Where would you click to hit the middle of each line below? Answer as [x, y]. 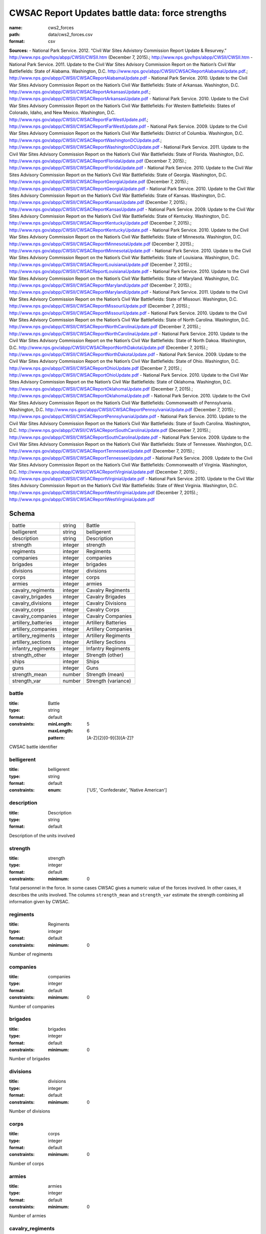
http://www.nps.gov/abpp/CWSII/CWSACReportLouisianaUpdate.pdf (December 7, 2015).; [100, 265]
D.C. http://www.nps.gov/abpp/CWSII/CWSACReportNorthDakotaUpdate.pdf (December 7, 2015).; [108, 347]
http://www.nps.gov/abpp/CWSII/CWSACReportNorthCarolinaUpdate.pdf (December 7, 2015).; [105, 327]
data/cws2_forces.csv [70, 34]
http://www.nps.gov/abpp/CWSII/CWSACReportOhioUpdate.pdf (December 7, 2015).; [96, 368]
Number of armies [28, 1216]
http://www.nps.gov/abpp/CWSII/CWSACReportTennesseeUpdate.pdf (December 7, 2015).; [102, 451]
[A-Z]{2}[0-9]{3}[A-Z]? [110, 737]
